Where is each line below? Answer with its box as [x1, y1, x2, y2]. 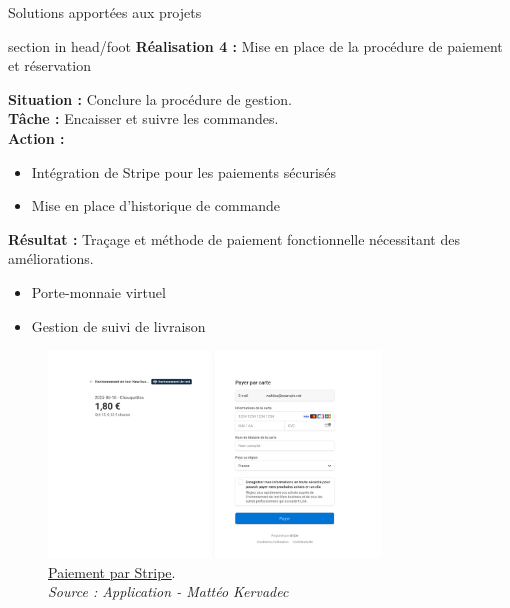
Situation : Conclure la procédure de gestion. [8, 88, 292, 109]
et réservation [8, 55, 91, 76]
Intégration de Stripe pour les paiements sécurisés [31, 161, 337, 182]
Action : [8, 127, 65, 148]
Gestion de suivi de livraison [31, 315, 206, 336]
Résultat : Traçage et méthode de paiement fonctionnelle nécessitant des [8, 228, 460, 249]
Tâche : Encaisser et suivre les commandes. [8, 108, 279, 129]
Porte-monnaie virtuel [31, 281, 166, 302]
